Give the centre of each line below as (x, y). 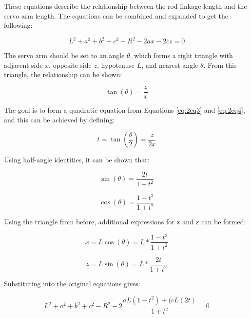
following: (18, 25)
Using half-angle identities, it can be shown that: (77, 160)
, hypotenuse (116, 65)
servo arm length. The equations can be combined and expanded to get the (116, 15)
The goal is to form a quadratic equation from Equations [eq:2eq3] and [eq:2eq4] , (125, 110)
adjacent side (23, 65)
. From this (220, 65)
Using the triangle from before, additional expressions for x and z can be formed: (125, 222)
